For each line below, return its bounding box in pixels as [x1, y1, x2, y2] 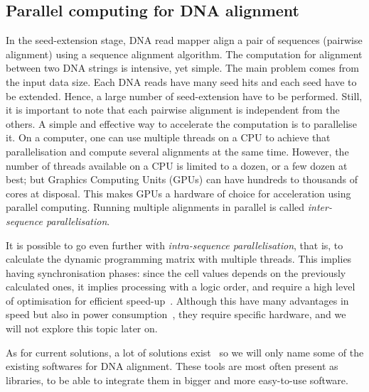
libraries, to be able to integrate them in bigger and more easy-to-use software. [6, 372, 348, 387]
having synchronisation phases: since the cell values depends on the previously [6, 265, 346, 280]
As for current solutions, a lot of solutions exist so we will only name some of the [6, 344, 364, 359]
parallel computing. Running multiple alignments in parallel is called [6, 200, 305, 214]
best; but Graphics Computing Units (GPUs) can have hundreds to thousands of [6, 172, 358, 187]
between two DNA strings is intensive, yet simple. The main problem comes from [6, 60, 359, 75]
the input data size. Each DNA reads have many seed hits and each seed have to [6, 74, 357, 89]
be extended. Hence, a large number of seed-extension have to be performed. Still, [6, 88, 363, 103]
